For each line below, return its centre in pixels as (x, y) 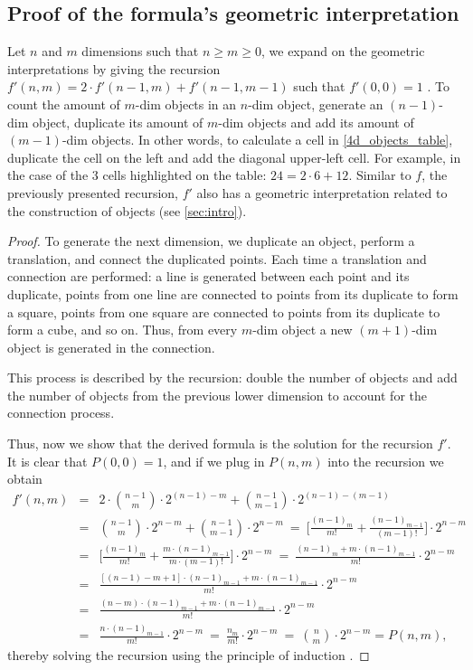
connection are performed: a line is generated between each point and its (208, 276)
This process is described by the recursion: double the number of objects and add (232, 377)
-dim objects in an (186, 104)
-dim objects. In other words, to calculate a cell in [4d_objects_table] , (257, 140)
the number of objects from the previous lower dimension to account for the (217, 395)
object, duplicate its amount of (118, 122)
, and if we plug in (214, 461)
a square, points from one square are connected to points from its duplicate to (224, 311)
